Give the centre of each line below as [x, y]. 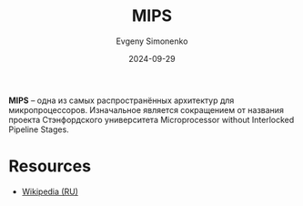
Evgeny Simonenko [152, 41]
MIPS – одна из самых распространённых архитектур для [121, 100]
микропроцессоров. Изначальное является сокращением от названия [146, 109]
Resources [50, 166]
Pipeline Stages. [39, 129]
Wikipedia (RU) [50, 191]
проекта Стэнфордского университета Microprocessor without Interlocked [151, 119]
